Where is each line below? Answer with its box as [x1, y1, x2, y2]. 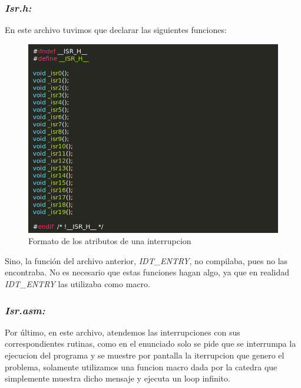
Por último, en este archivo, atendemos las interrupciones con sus [5, 325, 240, 338]
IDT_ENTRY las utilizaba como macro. [5, 277, 150, 290]
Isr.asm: [5, 302, 45, 317]
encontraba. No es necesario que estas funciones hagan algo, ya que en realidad [5, 266, 290, 278]
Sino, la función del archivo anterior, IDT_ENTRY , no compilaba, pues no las [5, 254, 288, 267]
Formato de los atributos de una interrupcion [28, 235, 191, 247]
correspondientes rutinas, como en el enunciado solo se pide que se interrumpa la [5, 337, 296, 350]
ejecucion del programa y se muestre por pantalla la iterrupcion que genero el [5, 348, 285, 361]
